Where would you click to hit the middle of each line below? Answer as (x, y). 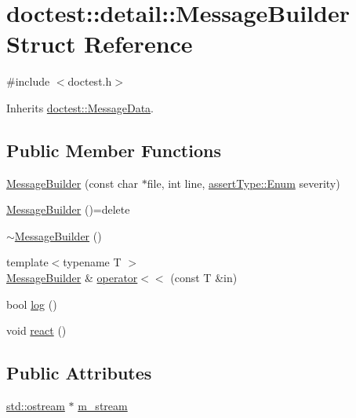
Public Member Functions (114, 150)
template (27, 262)
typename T (92, 262)
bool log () (32, 304)
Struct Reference (100, 44)
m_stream (103, 406)
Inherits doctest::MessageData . (80, 107)
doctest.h (90, 81)
